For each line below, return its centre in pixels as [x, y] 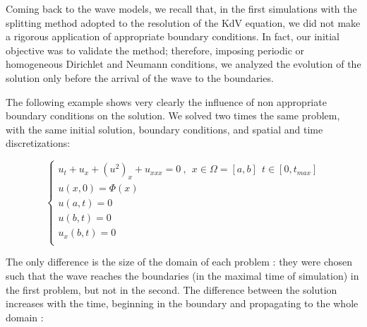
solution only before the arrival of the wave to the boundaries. [140, 77]
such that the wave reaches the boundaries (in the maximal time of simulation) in [182, 276]
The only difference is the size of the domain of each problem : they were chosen [179, 262]
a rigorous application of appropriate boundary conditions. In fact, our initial [173, 36]
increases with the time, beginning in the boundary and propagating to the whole [182, 303]
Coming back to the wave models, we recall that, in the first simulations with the [181, 8]
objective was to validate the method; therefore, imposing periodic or [155, 50]
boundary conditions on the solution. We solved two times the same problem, [173, 115]
